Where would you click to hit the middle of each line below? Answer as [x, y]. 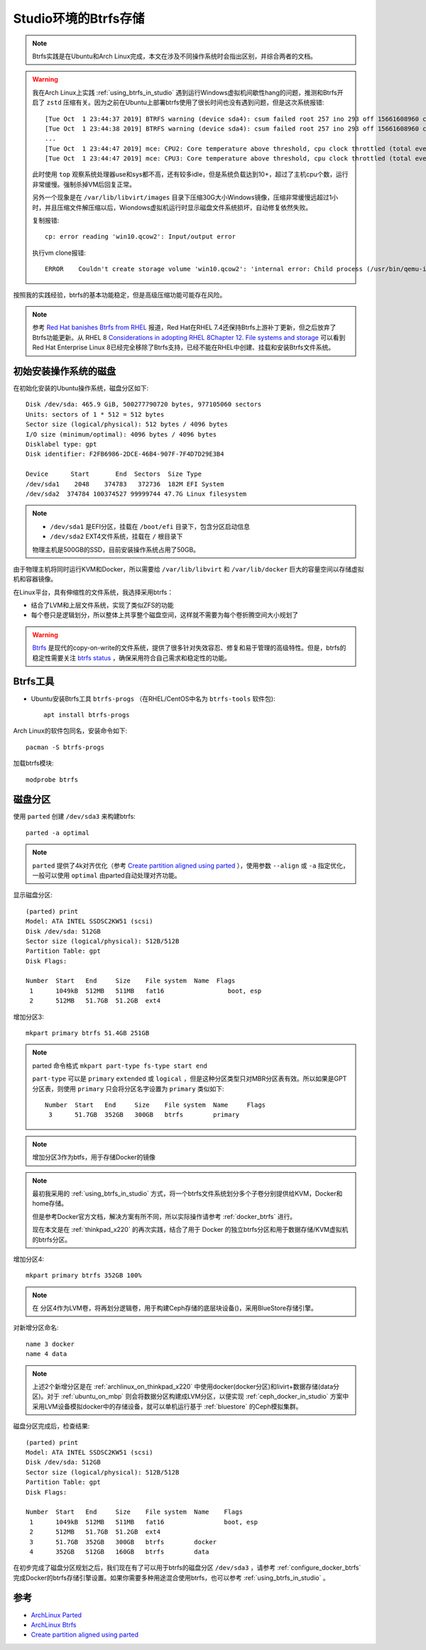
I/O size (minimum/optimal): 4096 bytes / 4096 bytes [121, 434]
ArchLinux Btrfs [54, 1624]
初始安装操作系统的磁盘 [65, 371]
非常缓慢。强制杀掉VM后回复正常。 [84, 184]
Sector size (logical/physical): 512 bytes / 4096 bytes [127, 425]
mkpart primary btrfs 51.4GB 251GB [88, 1033]
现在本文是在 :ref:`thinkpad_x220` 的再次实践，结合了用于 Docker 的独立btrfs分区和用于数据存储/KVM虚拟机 [190, 1230]
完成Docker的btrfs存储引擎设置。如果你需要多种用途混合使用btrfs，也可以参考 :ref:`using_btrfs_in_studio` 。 [171, 1578]
